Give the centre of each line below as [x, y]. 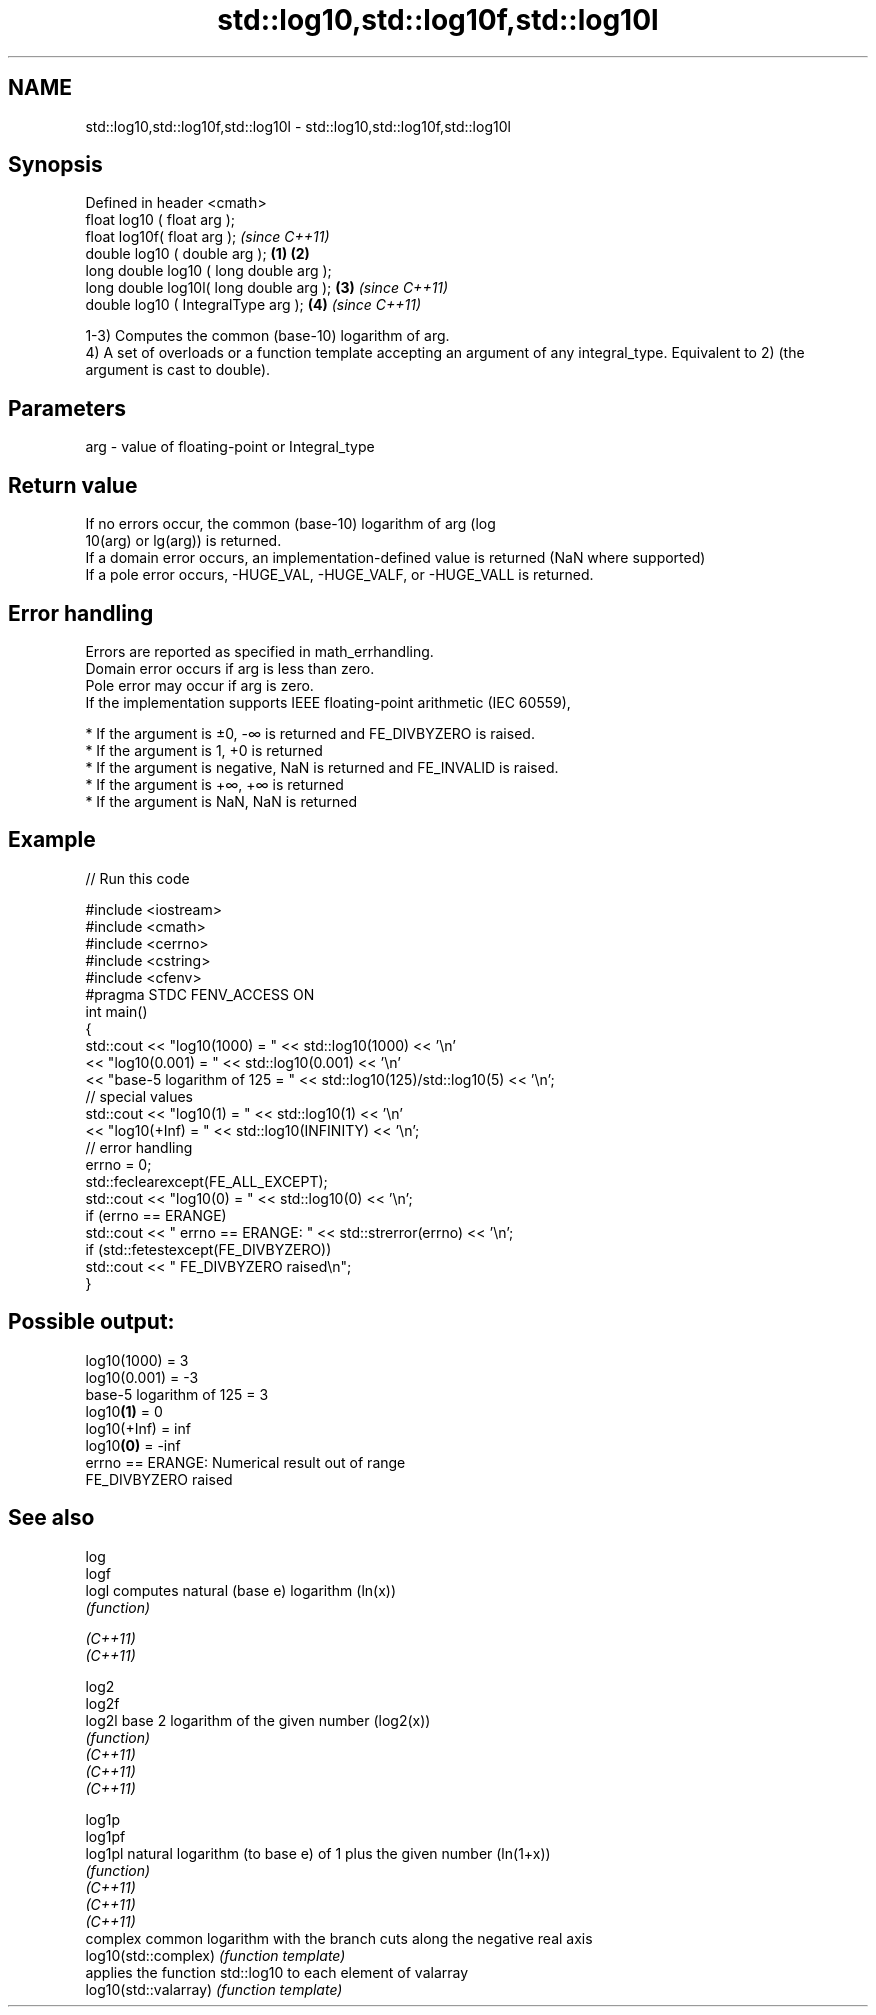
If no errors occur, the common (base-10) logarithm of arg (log [290, 524]
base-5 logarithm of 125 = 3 [177, 1394]
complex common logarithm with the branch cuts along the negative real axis [339, 1938]
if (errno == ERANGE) [156, 1215]
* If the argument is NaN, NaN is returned [221, 801]
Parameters [67, 408]
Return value [73, 485]
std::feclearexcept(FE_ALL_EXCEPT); [206, 1181]
